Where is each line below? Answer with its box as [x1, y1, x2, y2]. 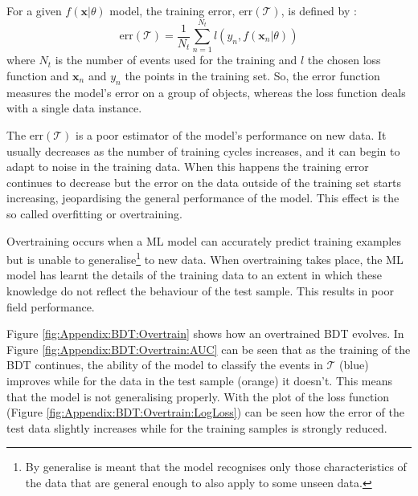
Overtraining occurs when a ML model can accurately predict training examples [6, 232, 401, 249]
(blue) [339, 356, 369, 373]
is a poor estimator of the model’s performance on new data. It [75, 126, 387, 143]
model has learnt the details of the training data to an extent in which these [6, 266, 382, 283]
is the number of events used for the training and [55, 51, 297, 68]
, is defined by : [281, 2, 357, 18]
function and [6, 67, 69, 83]
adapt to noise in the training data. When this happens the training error [6, 158, 369, 175]
